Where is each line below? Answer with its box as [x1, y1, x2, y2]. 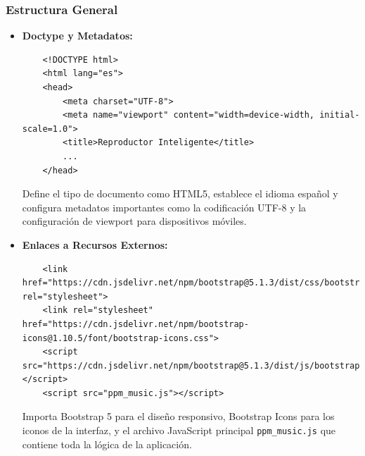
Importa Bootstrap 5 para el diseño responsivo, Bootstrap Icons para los [22, 409, 335, 424]
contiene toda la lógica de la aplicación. [22, 436, 192, 451]
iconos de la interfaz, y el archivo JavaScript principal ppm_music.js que [22, 423, 336, 438]
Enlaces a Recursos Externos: [22, 237, 168, 252]
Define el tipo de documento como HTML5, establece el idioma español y [22, 186, 338, 201]
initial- [319, 110, 360, 121]
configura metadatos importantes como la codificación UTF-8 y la [22, 199, 307, 214]
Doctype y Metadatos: [22, 28, 133, 43]
